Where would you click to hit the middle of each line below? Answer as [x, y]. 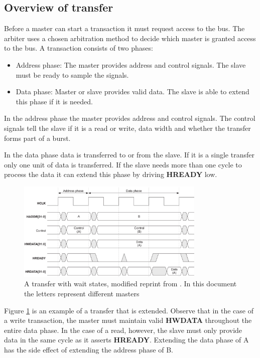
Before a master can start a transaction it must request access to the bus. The [124, 28]
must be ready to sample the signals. [72, 74]
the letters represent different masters [82, 293]
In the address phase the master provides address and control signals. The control [130, 118]
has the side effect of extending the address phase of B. [89, 349]
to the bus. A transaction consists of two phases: [79, 48]
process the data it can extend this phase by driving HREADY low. [111, 174]
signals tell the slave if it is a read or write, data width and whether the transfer [127, 128]
